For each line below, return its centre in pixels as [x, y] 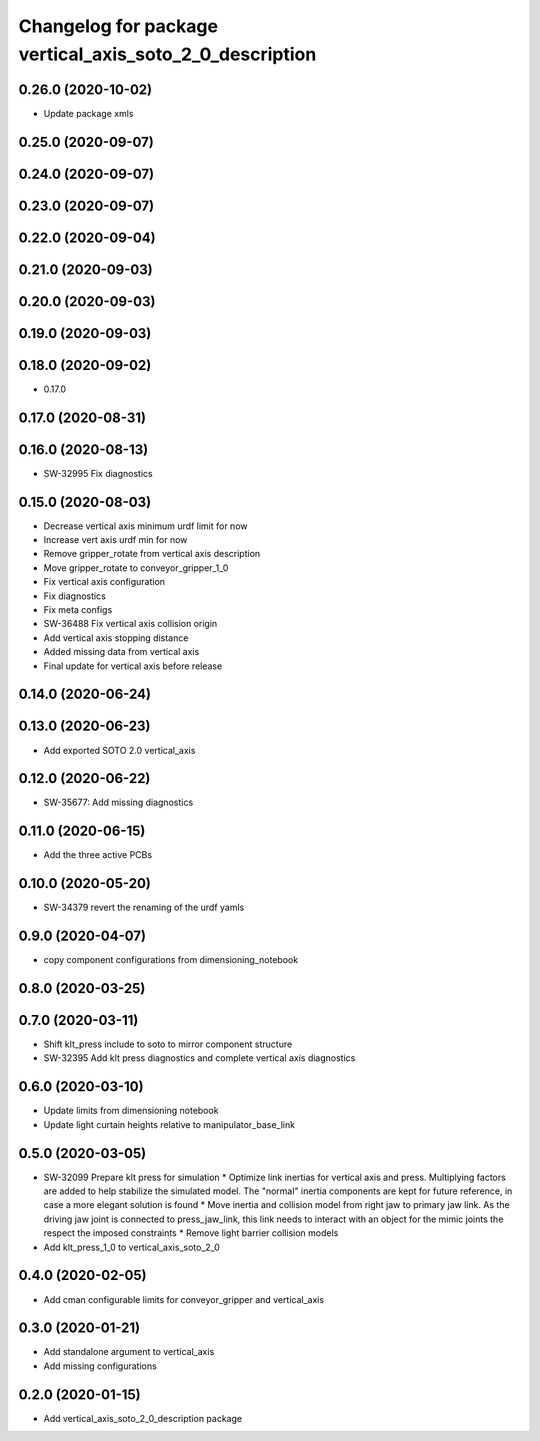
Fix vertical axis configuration [104, 582]
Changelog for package [118, 26]
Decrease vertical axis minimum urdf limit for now [145, 526]
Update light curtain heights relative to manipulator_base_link [169, 1124]
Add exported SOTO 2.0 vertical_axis [119, 750]
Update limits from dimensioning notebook [131, 1111]
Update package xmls [88, 113]
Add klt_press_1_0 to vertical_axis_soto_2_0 [131, 1247]
